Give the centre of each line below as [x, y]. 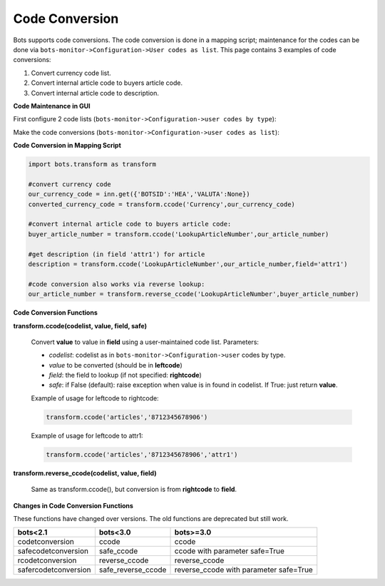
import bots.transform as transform [92, 165]
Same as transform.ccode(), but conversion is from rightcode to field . [134, 490]
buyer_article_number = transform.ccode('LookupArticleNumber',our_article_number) [179, 234]
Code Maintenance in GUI [52, 106]
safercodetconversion [54, 570]
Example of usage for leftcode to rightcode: [95, 398]
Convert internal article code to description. [95, 93]
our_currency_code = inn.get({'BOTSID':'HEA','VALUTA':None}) [139, 194]
